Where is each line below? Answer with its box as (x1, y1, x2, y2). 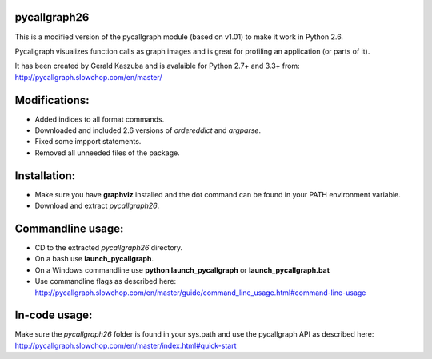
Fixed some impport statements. (34, 137, 142, 146)
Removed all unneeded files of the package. (34, 148, 180, 158)
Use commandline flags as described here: (34, 277, 177, 286)
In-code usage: (14, 309, 93, 322)
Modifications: (14, 93, 90, 107)
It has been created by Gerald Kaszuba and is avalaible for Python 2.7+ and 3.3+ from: (14, 61, 300, 71)
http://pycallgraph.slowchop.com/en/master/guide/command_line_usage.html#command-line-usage (34, 288, 366, 297)
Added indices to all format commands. (34, 114, 165, 124)
